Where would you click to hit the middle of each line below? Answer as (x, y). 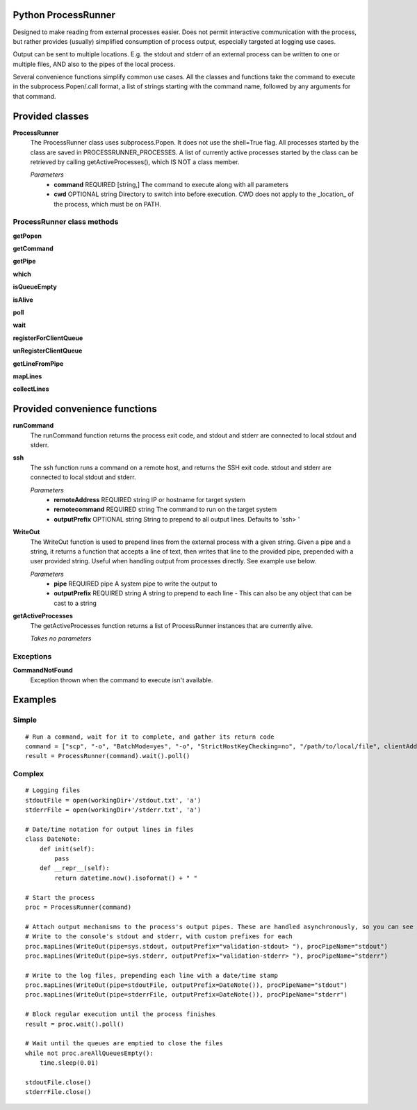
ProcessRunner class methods (66, 222)
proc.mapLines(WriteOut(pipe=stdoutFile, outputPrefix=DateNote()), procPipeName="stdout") (186, 985)
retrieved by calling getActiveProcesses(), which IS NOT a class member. (135, 162)
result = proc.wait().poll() (75, 1024)
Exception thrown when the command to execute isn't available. (122, 680)
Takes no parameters (61, 638)
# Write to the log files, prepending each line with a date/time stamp (152, 975)
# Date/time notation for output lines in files (109, 829)
